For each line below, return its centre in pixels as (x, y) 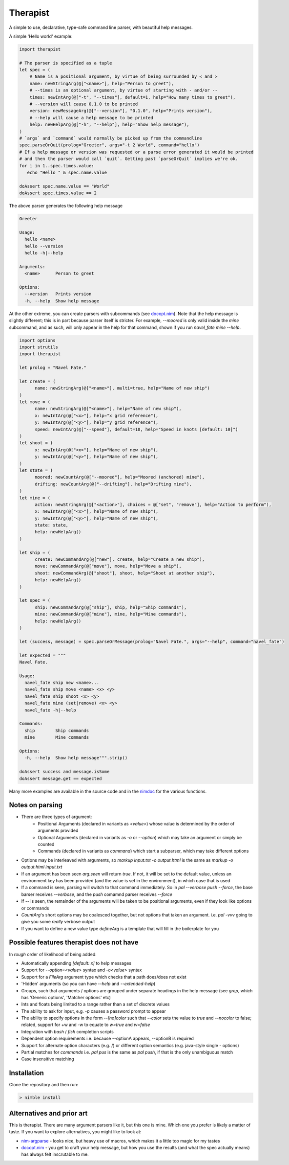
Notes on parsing (36, 805)
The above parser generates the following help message (66, 206)
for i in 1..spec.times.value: (57, 166)
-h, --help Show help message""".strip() (76, 758)
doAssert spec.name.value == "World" (64, 186)
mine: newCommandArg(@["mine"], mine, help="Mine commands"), (111, 614)
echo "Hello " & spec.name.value (67, 172)
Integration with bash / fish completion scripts (68, 1031)
